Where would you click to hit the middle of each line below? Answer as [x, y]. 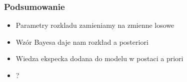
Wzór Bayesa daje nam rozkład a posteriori [82, 41]
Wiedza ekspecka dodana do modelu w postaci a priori [99, 58]
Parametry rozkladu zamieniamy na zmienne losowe [95, 25]
